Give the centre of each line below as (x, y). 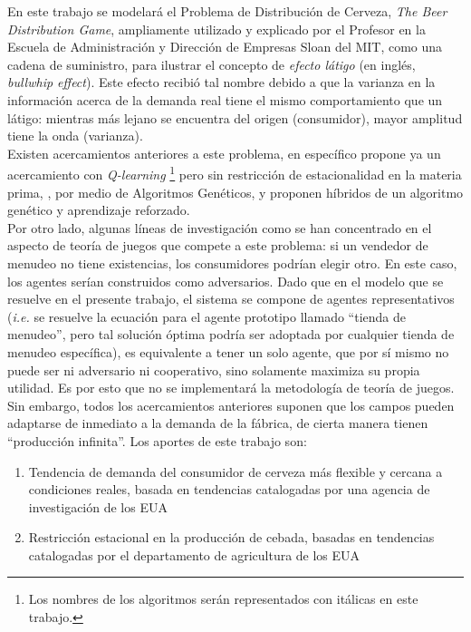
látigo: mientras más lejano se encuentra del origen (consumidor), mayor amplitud (235, 117)
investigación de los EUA (98, 506)
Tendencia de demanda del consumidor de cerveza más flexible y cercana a (235, 471)
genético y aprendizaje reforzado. (99, 210)
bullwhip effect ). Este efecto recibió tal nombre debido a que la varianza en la (221, 82)
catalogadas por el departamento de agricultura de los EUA (194, 554)
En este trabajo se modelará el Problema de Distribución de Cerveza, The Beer (227, 11)
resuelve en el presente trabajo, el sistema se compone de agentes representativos (231, 299)
